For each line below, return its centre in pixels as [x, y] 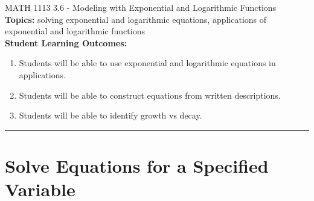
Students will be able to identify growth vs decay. [111, 115]
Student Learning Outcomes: [66, 42]
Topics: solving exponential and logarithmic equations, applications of [136, 19]
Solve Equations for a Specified [137, 165]
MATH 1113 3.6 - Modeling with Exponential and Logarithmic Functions [141, 7]
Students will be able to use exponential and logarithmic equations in [147, 63]
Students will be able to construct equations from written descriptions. [150, 95]
